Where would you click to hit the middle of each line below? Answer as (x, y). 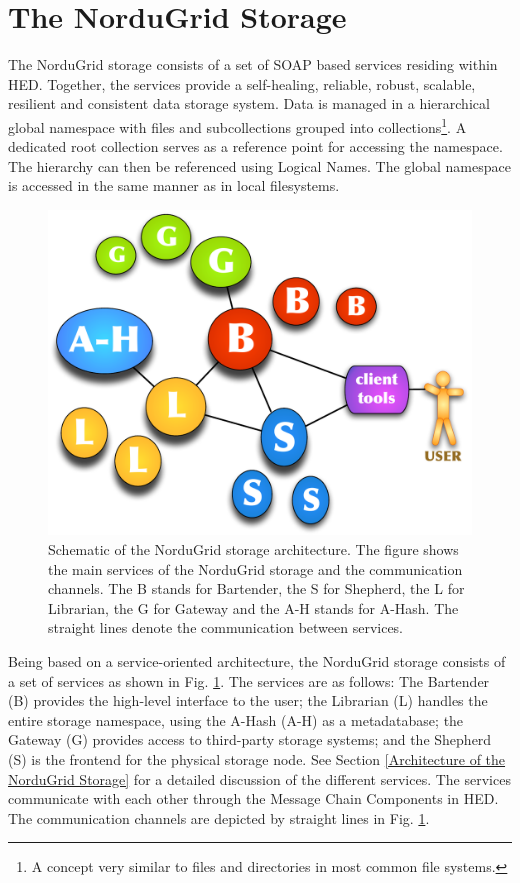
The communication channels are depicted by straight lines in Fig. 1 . (219, 817)
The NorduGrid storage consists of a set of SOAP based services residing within (253, 64)
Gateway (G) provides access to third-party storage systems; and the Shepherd (250, 739)
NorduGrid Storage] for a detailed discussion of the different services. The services (259, 778)
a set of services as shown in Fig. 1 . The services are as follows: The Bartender (249, 680)
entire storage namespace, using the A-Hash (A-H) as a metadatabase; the (236, 719)
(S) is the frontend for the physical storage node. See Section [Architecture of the (257, 758)
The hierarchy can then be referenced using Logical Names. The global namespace (259, 165)
